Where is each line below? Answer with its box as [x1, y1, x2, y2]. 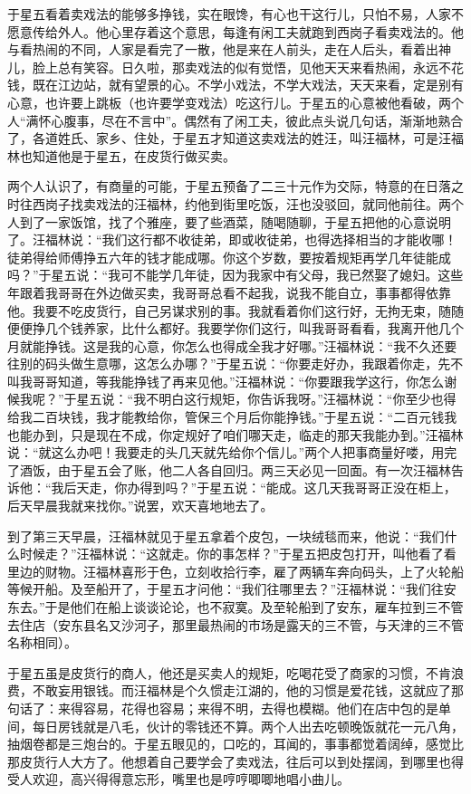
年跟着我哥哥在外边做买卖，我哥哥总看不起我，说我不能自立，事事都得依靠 [7, 282, 451, 301]
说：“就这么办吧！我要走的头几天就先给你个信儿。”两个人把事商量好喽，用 [7, 443, 445, 462]
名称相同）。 [7, 633, 77, 652]
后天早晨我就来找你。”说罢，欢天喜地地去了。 [7, 496, 274, 515]
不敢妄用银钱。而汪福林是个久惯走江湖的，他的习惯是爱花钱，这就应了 [32, 681, 451, 700]
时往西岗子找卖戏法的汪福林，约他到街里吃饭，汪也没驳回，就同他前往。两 [7, 194, 451, 213]
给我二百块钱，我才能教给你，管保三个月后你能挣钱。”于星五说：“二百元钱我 [7, 407, 457, 426]
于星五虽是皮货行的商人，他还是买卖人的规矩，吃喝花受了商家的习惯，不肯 [7, 663, 451, 682]
